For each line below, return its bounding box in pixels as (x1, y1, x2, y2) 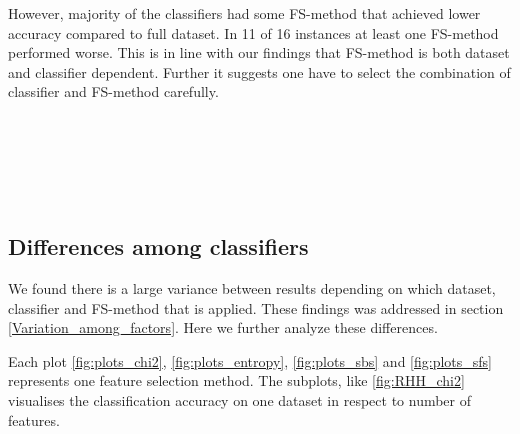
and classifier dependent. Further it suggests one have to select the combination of (8, 61, 511, 82)
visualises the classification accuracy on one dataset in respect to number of (8, 389, 472, 410)
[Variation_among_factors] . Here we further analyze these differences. (8, 317, 438, 338)
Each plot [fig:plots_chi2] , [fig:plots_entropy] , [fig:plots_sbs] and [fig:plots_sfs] (8, 350, 493, 371)
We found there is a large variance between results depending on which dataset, (8, 277, 496, 298)
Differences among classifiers (8, 231, 309, 262)
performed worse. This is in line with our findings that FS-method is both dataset (8, 42, 510, 63)
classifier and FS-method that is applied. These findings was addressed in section (8, 297, 504, 318)
